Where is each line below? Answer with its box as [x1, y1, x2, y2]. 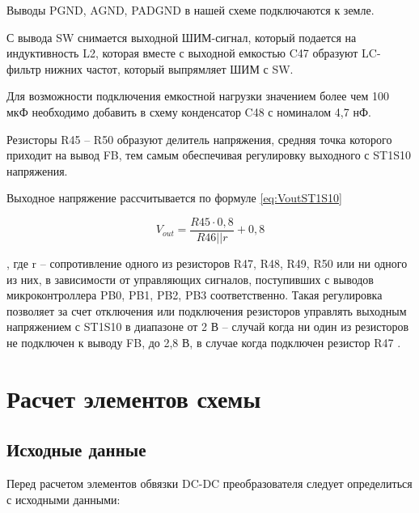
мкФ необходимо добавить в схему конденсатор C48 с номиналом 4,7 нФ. [6, 103, 371, 120]
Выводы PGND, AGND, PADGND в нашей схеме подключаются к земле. [6, 2, 375, 18]
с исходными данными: [6, 490, 121, 507]
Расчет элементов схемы [6, 381, 261, 414]
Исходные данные [6, 437, 146, 462]
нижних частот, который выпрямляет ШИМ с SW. [44, 60, 294, 77]
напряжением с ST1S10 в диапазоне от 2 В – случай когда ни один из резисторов [6, 318, 409, 335]
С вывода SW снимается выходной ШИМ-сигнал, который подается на [6, 28, 357, 45]
